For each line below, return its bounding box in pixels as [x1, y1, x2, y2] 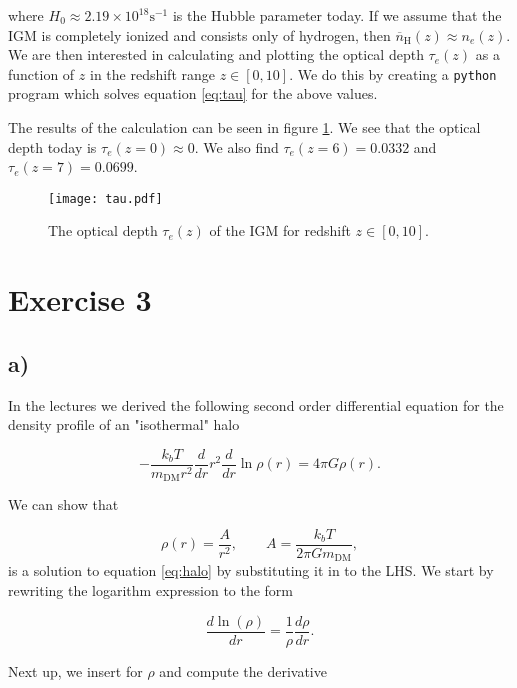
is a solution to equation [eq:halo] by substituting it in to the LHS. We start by [8, 560, 494, 581]
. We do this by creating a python [289, 63, 497, 84]
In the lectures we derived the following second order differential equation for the [8, 394, 504, 415]
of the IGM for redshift [209, 220, 351, 241]
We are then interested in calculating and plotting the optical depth [8, 44, 424, 65]
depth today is [8, 136, 97, 157]
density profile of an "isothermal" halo [8, 414, 240, 435]
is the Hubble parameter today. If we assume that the [172, 5, 502, 25]
